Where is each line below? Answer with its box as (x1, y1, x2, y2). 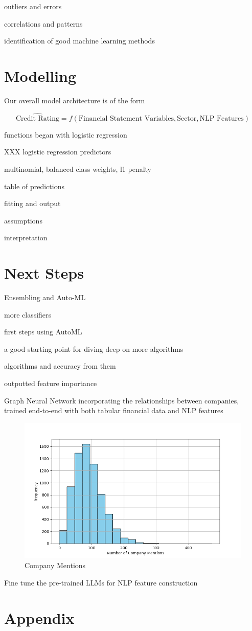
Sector (177, 115, 197, 122)
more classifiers (4, 309, 52, 320)
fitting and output (4, 198, 61, 209)
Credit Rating (15, 115, 59, 122)
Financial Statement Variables (78, 115, 174, 122)
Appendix (4, 607, 75, 628)
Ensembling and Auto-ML (4, 292, 86, 302)
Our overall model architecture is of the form (4, 95, 145, 105)
